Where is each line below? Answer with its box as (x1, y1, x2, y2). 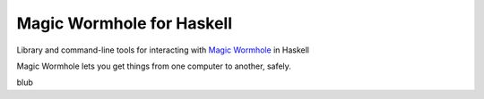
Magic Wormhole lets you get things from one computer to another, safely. (16, 61, 291, 71)
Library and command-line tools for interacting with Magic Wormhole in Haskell (16, 45, 309, 55)
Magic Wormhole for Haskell (16, 13, 233, 33)
